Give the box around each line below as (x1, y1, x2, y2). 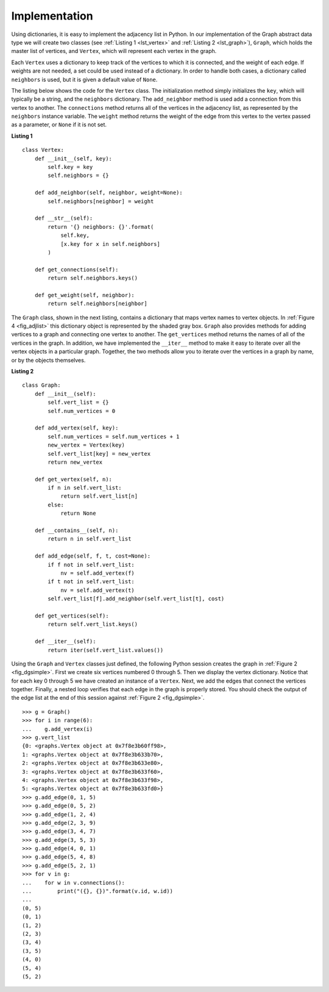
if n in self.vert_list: (48, 484, 122, 491)
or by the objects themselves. (11, 356, 86, 364)
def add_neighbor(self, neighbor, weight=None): (34, 189, 183, 196)
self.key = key (48, 164, 93, 171)
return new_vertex (48, 458, 103, 465)
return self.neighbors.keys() (48, 275, 138, 282)
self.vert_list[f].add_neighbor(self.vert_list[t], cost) (48, 595, 225, 602)
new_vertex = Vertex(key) (48, 442, 125, 448)
